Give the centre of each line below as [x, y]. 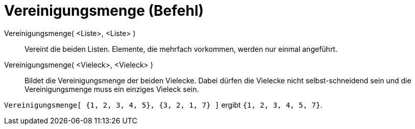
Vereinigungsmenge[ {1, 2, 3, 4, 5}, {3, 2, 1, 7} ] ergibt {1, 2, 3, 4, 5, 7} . [163, 105]
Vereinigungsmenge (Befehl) [104, 11]
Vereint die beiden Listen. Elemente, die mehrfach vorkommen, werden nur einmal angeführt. [181, 49]
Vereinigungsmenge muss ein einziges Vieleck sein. [112, 89]
